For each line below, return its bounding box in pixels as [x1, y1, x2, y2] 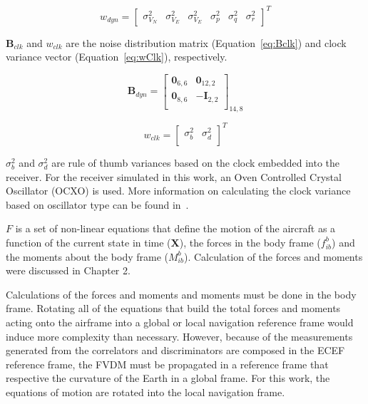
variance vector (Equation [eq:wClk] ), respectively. [6, 49, 228, 64]
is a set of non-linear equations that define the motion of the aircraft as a [15, 221, 336, 236]
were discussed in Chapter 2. [6, 263, 131, 278]
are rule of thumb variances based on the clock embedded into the [51, 155, 340, 170]
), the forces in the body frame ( [179, 234, 321, 249]
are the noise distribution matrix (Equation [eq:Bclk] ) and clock [66, 35, 347, 50]
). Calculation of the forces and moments [183, 249, 363, 264]
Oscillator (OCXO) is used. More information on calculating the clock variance [6, 183, 351, 198]
